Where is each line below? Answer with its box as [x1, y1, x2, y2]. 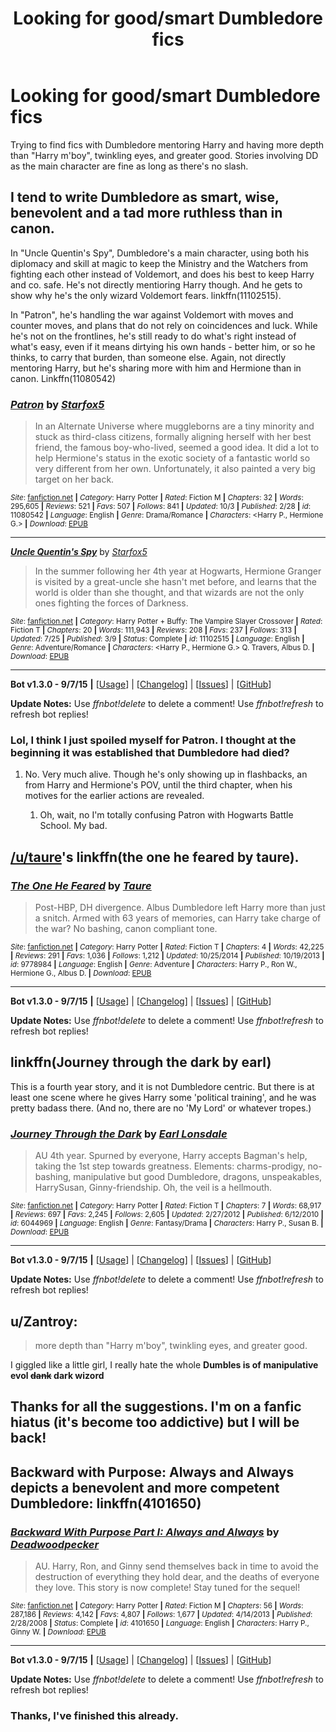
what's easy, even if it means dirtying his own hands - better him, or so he [10, 340, 316, 352]
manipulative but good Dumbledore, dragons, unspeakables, [73, 1171, 323, 1183]
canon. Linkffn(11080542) [10, 372, 117, 384]
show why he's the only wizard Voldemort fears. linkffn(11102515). [10, 289, 282, 301]
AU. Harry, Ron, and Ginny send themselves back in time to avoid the [34, 1560, 319, 1572]
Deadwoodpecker [10, 1537, 100, 1551]
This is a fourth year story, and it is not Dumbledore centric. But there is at [10, 1080, 315, 1092]
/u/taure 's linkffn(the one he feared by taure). [10, 848, 300, 866]
